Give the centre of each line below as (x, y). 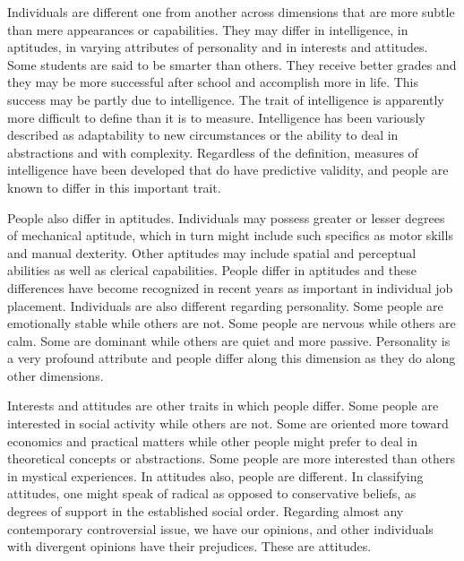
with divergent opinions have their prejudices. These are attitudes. (189, 546)
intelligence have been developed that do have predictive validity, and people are (228, 170)
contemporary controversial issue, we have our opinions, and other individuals (220, 528)
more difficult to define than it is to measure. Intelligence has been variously (216, 117)
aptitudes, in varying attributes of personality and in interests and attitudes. (218, 47)
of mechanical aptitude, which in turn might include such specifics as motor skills (230, 235)
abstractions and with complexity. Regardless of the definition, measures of (213, 152)
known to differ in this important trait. (114, 187)
